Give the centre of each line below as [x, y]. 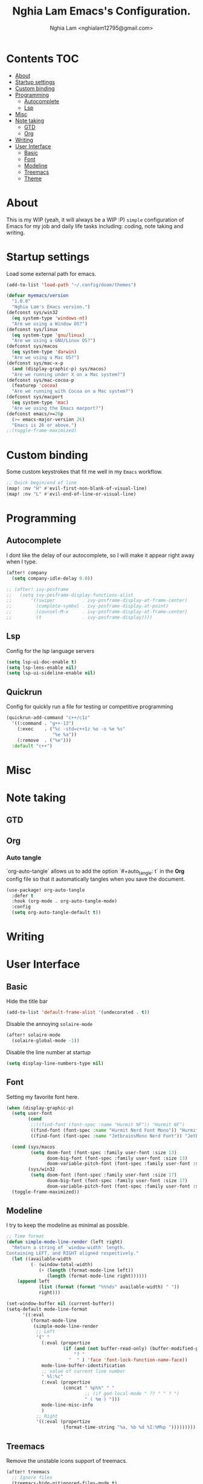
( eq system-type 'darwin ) [44, 352]
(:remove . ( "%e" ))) [44, 740]
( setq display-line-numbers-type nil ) [55, 1063]
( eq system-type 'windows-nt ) [50, 318]
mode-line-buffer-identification [83, 1365]
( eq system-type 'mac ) [40, 403]
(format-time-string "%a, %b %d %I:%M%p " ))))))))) [130, 1427]
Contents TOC [43, 58]
